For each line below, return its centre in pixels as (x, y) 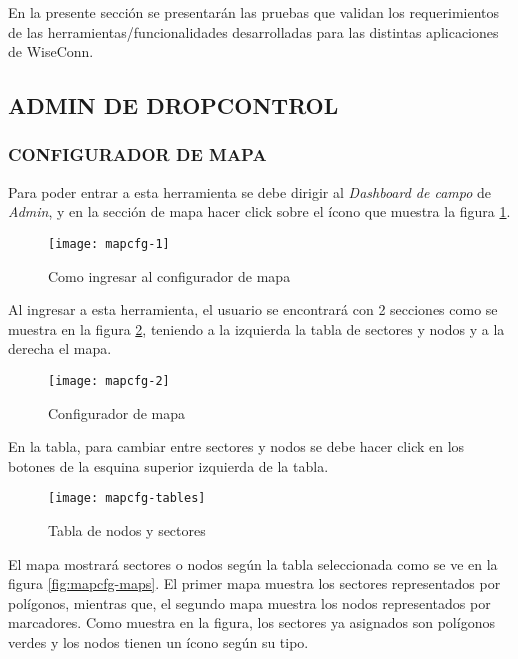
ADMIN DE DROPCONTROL (173, 105)
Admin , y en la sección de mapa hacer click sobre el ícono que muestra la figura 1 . (259, 211)
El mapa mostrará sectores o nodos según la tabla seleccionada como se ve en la (253, 563)
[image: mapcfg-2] (109, 381)
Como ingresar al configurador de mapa (169, 275)
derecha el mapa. (60, 348)
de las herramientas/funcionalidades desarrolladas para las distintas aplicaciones (253, 31)
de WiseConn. (51, 51)
